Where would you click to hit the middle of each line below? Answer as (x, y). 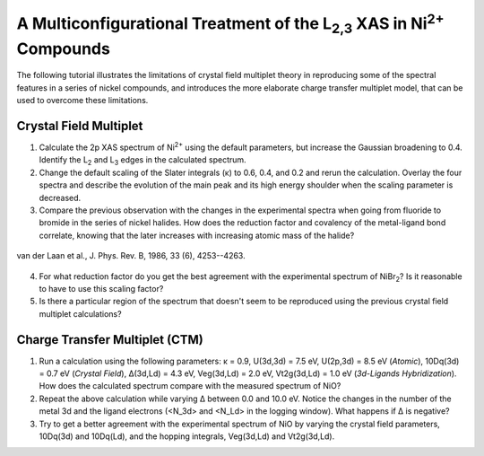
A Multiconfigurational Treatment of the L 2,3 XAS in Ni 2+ (230, 23)
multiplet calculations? (80, 313)
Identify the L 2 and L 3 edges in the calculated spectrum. (143, 161)
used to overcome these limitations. (82, 101)
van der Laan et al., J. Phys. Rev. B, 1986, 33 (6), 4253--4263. (131, 256)
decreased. (60, 197)
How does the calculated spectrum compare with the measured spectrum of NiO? (190, 386)
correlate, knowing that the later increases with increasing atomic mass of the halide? (197, 235)
